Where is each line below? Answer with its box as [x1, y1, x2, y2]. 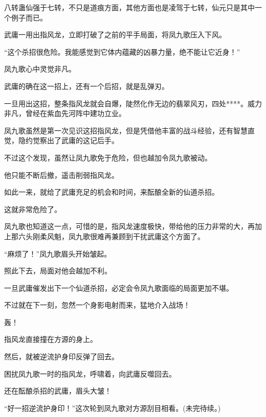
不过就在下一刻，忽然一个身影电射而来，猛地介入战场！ [4, 299, 190, 310]
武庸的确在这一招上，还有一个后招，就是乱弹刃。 [4, 80, 169, 91]
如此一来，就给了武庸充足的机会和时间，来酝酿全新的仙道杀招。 [4, 187, 219, 197]
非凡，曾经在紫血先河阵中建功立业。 [4, 108, 126, 119]
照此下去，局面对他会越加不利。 [4, 265, 112, 276]
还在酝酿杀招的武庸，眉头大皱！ [4, 385, 112, 396]
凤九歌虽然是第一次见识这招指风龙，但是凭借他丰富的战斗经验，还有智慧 [4, 125, 248, 135]
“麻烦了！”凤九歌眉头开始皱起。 [4, 248, 112, 259]
